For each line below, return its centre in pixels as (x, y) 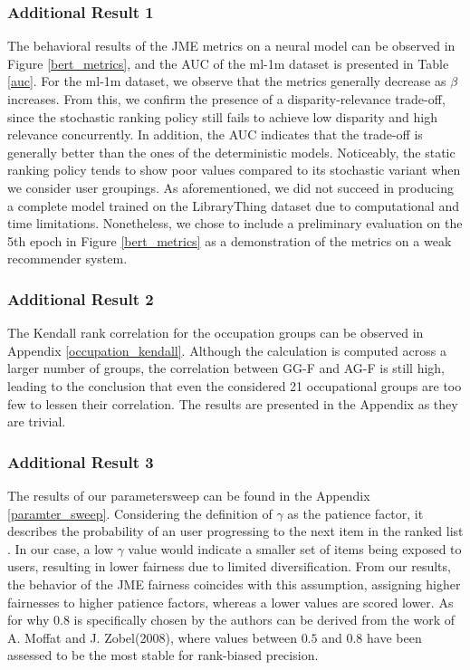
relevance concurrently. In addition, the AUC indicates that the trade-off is (215, 134)
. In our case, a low (60, 548)
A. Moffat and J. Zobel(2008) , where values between (152, 637)
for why (29, 620)
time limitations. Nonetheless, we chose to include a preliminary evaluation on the (235, 223)
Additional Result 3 (81, 461)
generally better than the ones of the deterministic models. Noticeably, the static (231, 152)
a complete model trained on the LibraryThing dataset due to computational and (233, 205)
